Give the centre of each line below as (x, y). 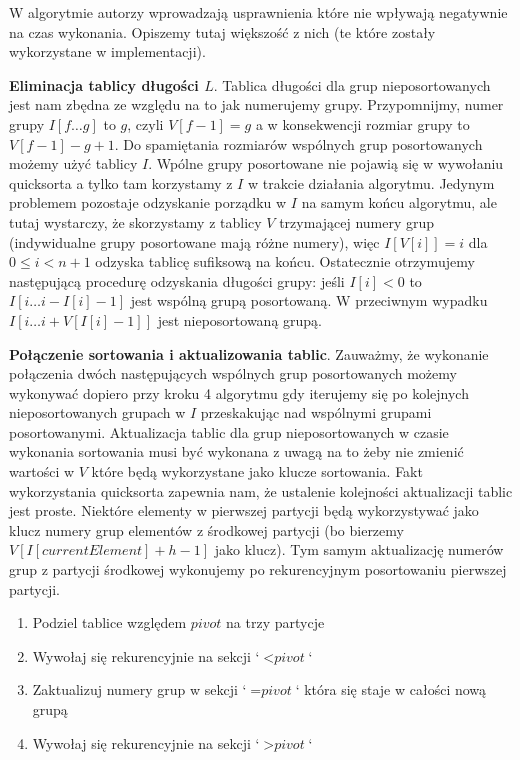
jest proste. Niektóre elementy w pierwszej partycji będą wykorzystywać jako (244, 510)
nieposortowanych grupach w (97, 412)
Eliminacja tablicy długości (104, 84)
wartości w (42, 471)
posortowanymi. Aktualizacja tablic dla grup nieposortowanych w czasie (229, 431)
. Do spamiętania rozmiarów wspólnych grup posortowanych (298, 143)
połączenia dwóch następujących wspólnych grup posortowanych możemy (233, 373)
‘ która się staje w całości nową (391, 689)
